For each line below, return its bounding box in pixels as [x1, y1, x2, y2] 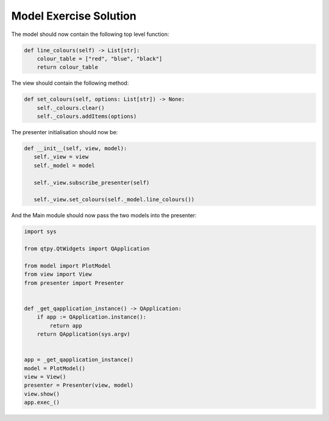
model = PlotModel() [24, 365, 85, 372]
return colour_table [37, 64, 99, 71]
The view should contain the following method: [11, 79, 129, 87]
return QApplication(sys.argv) [37, 331, 130, 338]
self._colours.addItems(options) [37, 113, 137, 120]
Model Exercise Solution [11, 9, 136, 23]
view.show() [24, 390, 60, 397]
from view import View [24, 271, 92, 278]
